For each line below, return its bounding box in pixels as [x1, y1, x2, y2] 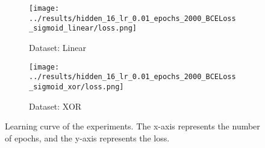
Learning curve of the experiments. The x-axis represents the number [5, 120, 260, 132]
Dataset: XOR [29, 99, 82, 112]
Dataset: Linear [29, 41, 87, 53]
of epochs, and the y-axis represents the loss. [5, 131, 170, 144]
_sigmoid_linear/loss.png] [29, 24, 137, 33]
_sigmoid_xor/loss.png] [29, 82, 124, 91]
